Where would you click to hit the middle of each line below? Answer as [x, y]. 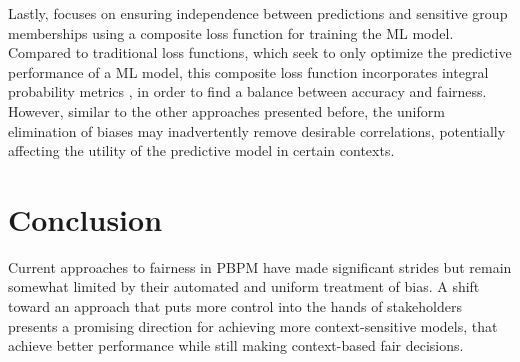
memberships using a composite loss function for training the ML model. [231, 32]
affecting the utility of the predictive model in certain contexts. [201, 150]
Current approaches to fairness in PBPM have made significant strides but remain [260, 266]
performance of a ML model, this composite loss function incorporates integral [248, 71]
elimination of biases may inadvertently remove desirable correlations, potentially [257, 130]
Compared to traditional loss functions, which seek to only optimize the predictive [260, 52]
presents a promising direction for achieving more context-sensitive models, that [253, 325]
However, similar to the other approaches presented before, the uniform [226, 110]
